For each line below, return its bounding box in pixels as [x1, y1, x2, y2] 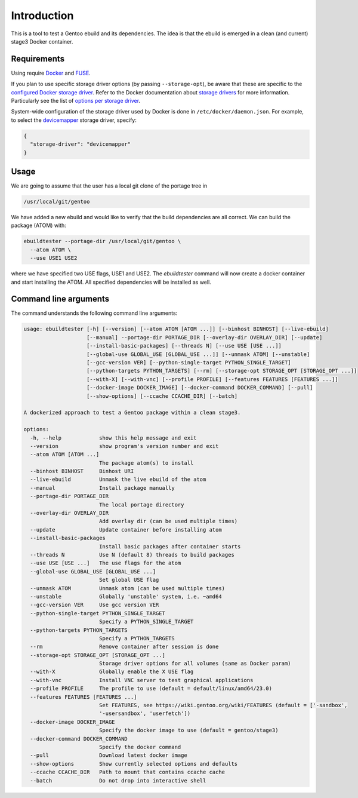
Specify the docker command [98, 744, 181, 750]
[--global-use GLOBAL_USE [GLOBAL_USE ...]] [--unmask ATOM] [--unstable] [87, 351, 310, 358]
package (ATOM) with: [11, 222, 67, 229]
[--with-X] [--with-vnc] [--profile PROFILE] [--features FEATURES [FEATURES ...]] [87, 376, 338, 382]
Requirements [11, 54, 65, 64]
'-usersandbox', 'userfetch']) [98, 710, 191, 717]
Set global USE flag [98, 576, 159, 584]
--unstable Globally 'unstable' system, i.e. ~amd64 [30, 593, 222, 600]
